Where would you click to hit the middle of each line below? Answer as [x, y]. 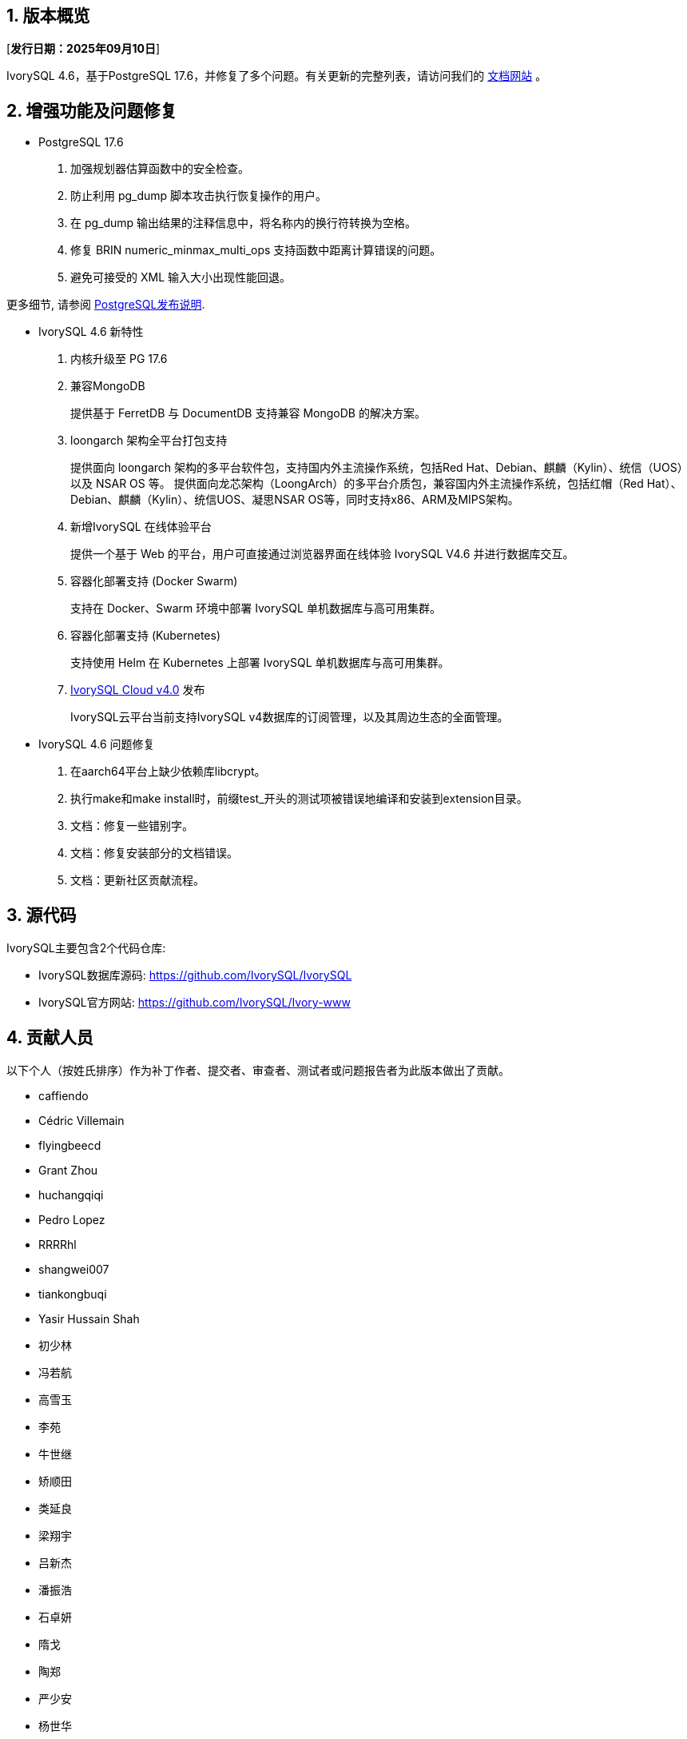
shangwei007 [74, 1269]
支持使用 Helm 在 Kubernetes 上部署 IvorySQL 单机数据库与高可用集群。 [260, 663]
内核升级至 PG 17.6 [119, 359]
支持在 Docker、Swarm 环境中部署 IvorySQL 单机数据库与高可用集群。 [256, 608]
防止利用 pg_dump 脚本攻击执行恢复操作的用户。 [199, 196]
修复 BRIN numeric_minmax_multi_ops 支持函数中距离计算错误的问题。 [256, 250]
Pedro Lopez [72, 1219]
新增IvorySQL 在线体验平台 [141, 527]
